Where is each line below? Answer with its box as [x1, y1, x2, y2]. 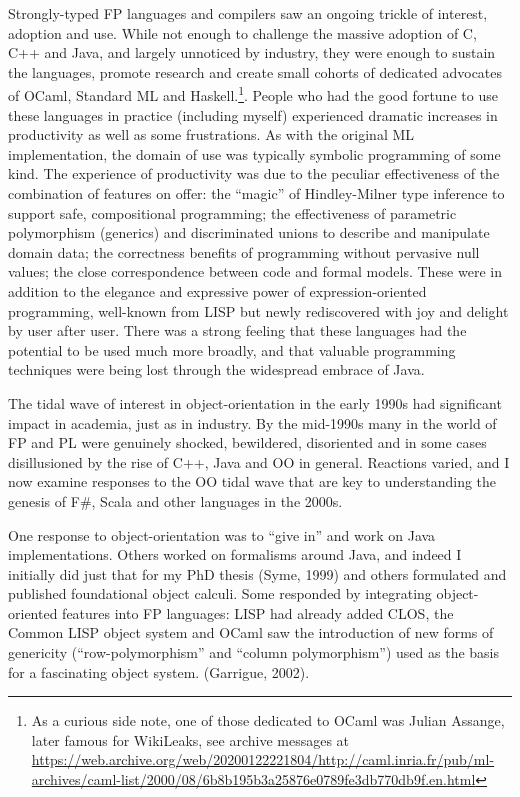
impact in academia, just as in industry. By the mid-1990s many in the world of [8, 412, 497, 433]
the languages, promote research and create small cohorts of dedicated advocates [8, 61, 503, 82]
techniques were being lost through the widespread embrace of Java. [8, 359, 425, 380]
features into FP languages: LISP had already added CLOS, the [62, 602, 454, 623]
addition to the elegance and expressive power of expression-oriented [8, 280, 427, 301]
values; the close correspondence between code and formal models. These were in [8, 261, 502, 282]
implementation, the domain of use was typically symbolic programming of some [8, 143, 501, 164]
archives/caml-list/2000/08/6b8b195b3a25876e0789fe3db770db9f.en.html [31, 769, 476, 790]
